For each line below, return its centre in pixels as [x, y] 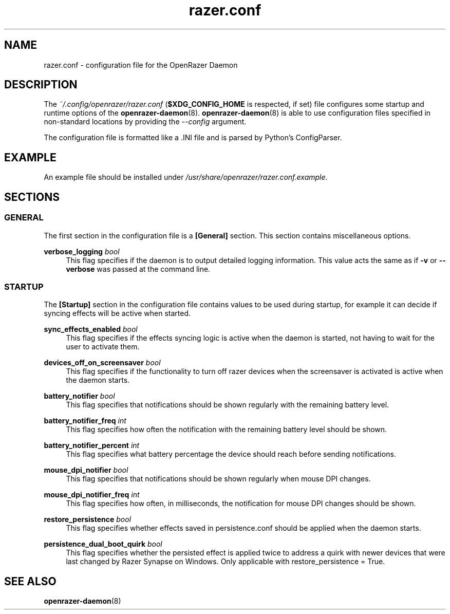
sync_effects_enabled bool [91, 329]
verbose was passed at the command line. [138, 269]
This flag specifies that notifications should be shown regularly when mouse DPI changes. [218, 479]
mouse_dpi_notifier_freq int [92, 495]
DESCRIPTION [41, 85]
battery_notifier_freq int [85, 421]
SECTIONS [32, 197]
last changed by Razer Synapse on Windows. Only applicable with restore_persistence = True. [226, 562]
